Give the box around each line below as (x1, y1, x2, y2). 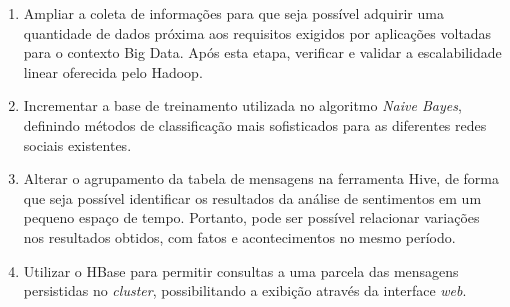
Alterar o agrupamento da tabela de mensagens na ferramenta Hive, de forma (23, 168, 499, 189)
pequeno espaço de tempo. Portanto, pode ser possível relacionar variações (23, 207, 480, 228)
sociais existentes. (23, 134, 132, 155)
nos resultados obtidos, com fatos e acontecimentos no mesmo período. (23, 226, 456, 247)
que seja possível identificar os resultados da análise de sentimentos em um (23, 187, 482, 208)
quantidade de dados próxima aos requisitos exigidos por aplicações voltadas (23, 22, 492, 43)
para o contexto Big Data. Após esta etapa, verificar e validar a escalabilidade (23, 42, 502, 63)
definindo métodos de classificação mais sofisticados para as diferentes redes (23, 114, 487, 135)
